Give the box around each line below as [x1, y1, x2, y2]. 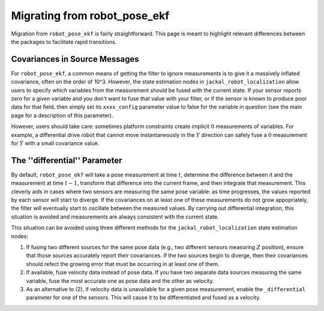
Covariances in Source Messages [11, 54, 139, 64]
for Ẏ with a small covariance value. [11, 139, 100, 146]
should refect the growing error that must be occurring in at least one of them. [26, 260, 220, 267]
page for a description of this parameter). [11, 112, 113, 119]
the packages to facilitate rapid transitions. [11, 38, 117, 45]
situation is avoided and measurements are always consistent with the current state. [11, 213, 219, 220]
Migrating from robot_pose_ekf [11, 9, 170, 22]
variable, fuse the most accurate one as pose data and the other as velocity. [26, 277, 214, 285]
